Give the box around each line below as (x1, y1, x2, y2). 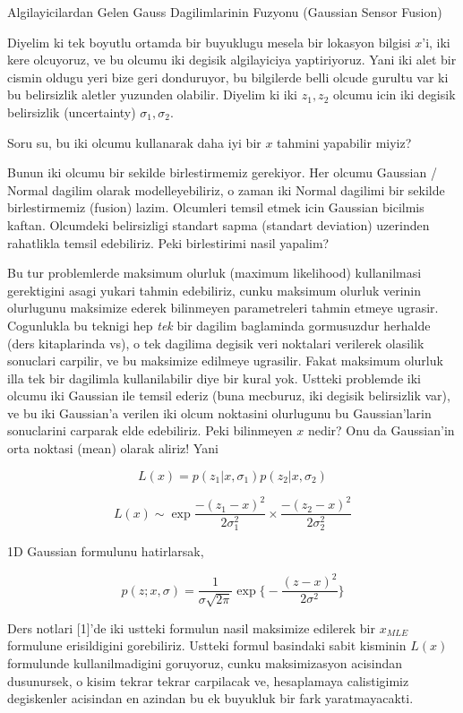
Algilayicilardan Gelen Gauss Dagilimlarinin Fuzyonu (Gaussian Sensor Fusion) (7, 3, 442, 21)
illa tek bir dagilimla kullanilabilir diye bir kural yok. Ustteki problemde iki (7, 368, 421, 387)
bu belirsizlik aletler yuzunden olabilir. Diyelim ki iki (7, 85, 298, 104)
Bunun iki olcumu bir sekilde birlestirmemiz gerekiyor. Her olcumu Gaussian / (7, 163, 437, 182)
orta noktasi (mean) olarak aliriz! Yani (7, 439, 219, 458)
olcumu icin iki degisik (332, 85, 456, 104)
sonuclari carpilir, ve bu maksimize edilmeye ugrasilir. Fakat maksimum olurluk (7, 351, 443, 370)
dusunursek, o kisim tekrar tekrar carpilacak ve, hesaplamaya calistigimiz (7, 671, 409, 690)
